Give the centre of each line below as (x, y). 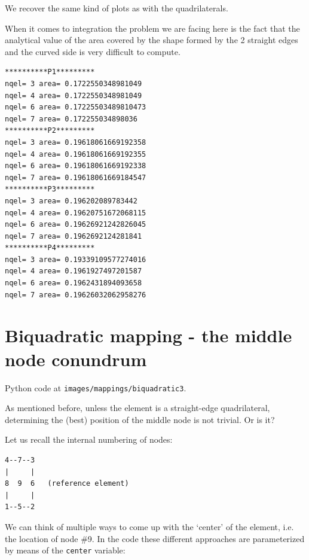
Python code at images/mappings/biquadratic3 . (96, 387)
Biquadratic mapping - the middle (149, 335)
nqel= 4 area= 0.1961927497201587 (74, 271)
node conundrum (76, 359)
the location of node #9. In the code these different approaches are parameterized (155, 538)
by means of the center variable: (65, 550)
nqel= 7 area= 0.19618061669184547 (76, 177)
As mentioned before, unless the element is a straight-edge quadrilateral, (137, 408)
